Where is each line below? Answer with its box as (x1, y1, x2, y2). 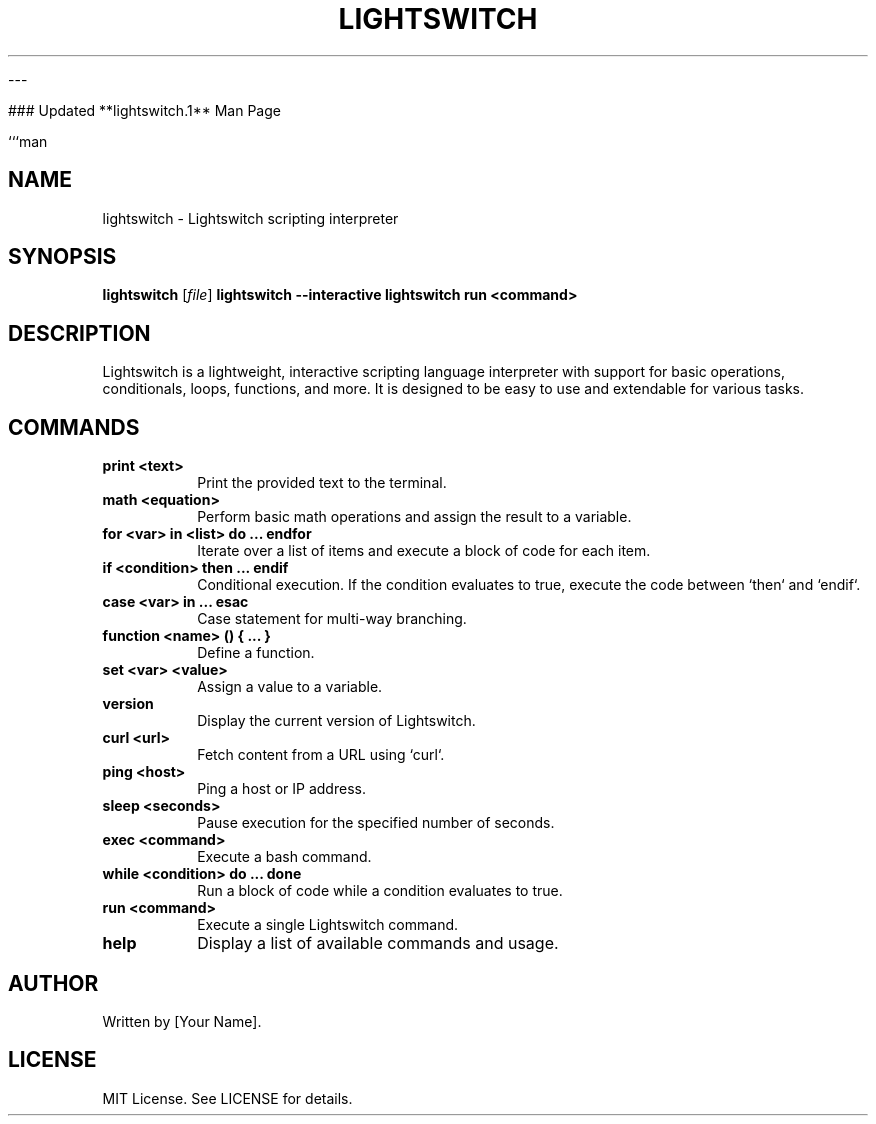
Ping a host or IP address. (197, 780, 366, 798)
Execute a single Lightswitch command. (197, 916, 459, 934)
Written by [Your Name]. (102, 1012, 262, 1030)
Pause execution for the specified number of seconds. (197, 814, 555, 832)
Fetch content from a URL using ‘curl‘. (197, 746, 445, 764)
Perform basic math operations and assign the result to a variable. (197, 508, 632, 526)
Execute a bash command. (197, 848, 372, 866)
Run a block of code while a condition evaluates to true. (197, 882, 563, 900)
